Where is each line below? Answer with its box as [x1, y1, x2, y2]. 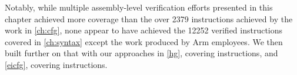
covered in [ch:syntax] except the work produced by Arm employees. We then [5, 35, 283, 47]
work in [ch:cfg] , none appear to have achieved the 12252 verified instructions [5, 24, 283, 36]
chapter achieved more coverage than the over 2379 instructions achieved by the [5, 12, 293, 25]
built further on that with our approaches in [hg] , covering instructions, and [5, 47, 278, 59]
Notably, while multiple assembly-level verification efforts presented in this [5, 1, 273, 13]
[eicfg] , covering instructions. [5, 58, 108, 70]
